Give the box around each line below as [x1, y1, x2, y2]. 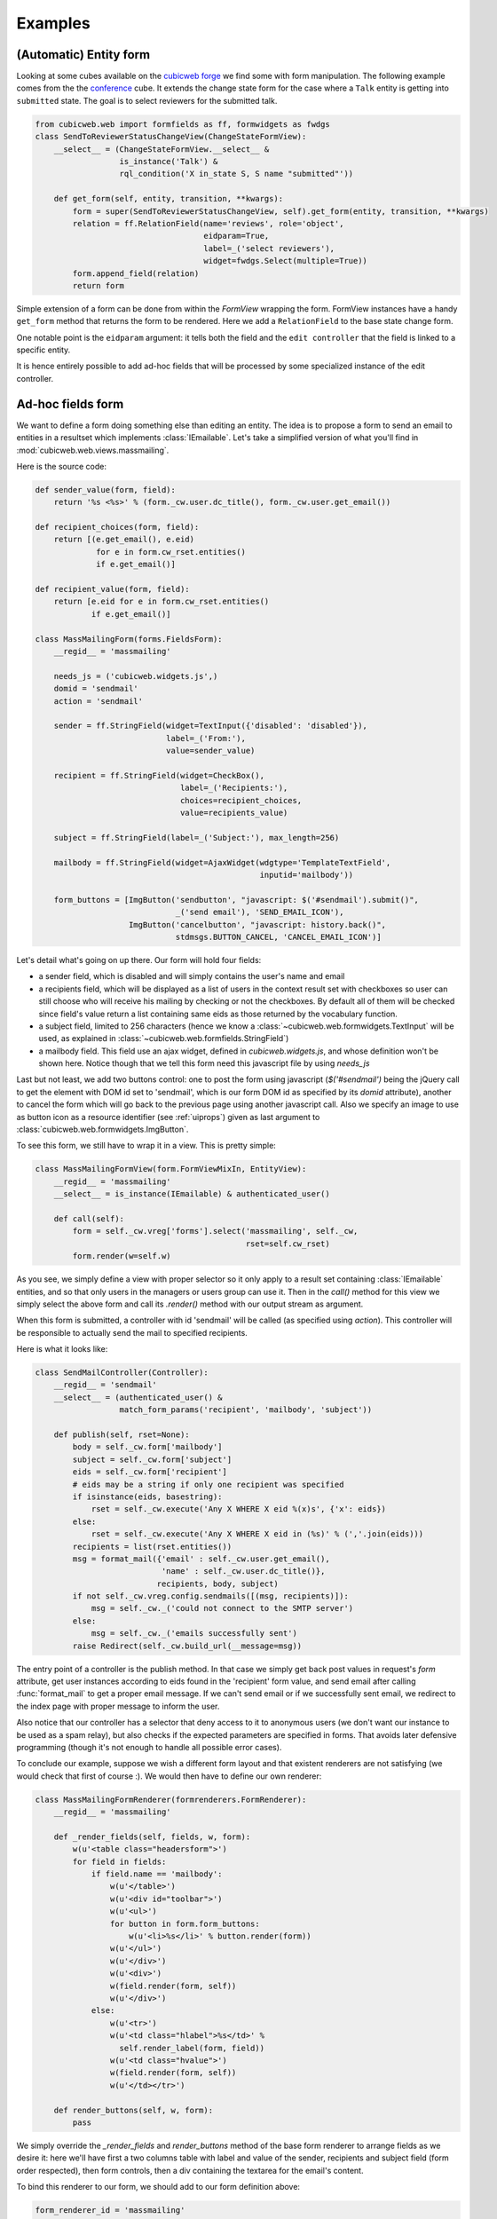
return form [72, 280, 124, 290]
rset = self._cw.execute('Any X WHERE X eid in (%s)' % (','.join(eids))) [91, 1529, 424, 1539]
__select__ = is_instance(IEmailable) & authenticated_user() [53, 1189, 330, 1199]
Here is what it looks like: [16, 1344, 108, 1354]
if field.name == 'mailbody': [91, 1869, 223, 1879]
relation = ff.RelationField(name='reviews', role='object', [72, 218, 344, 228]
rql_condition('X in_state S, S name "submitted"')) [119, 169, 354, 179]
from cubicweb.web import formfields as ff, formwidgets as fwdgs [35, 119, 330, 129]
